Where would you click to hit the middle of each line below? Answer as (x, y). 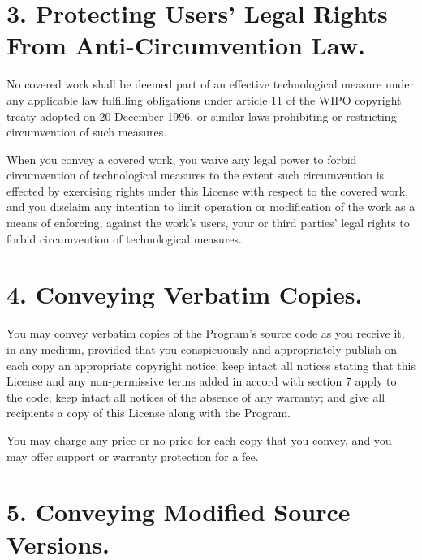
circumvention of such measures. (87, 132)
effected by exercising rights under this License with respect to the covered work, (208, 190)
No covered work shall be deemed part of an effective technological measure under (210, 84)
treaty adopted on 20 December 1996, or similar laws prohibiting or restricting (202, 116)
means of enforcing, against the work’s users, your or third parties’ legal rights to (208, 223)
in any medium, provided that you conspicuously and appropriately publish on (202, 349)
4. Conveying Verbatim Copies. (185, 294)
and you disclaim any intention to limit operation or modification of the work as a (211, 207)
